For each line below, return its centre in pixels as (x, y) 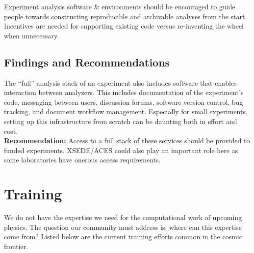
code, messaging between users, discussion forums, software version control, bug (124, 102)
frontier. (16, 246)
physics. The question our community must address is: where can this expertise (123, 227)
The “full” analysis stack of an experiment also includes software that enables (120, 82)
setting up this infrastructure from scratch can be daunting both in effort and (121, 121)
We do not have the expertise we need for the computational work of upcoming (123, 217)
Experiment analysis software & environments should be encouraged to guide (120, 6)
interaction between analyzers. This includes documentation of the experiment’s (124, 92)
